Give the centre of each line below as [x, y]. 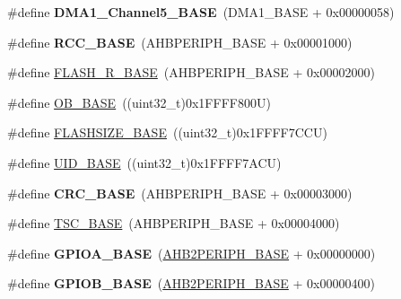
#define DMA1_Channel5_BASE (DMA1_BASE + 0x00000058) [201, 12]
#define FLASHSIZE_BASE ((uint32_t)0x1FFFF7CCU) [167, 132]
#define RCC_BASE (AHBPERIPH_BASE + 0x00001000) [180, 42]
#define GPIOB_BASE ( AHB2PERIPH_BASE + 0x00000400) [191, 283]
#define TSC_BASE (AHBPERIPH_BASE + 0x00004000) [174, 223]
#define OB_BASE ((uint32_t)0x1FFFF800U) [139, 102]
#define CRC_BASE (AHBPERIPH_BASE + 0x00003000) [180, 193]
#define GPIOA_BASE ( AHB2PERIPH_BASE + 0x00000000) [192, 253]
